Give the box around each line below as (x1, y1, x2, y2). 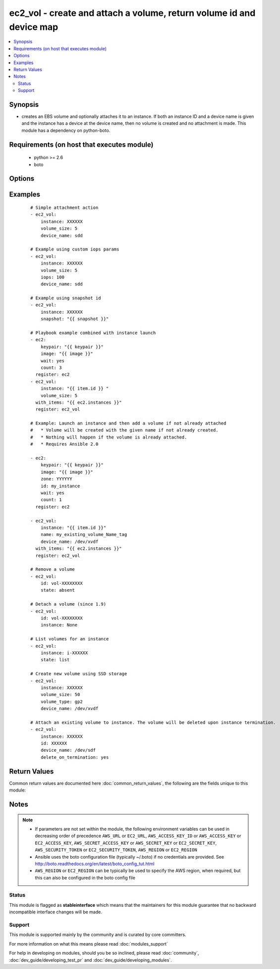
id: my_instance (40, 483, 80, 489)
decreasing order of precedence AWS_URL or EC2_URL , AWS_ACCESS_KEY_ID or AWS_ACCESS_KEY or (35, 833, 241, 839)
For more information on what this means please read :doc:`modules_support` (9, 941, 168, 947)
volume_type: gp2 (40, 699, 83, 705)
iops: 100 (40, 274, 64, 280)
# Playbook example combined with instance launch (30, 330, 156, 336)
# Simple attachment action (30, 204, 99, 210)
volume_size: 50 (40, 692, 80, 698)
